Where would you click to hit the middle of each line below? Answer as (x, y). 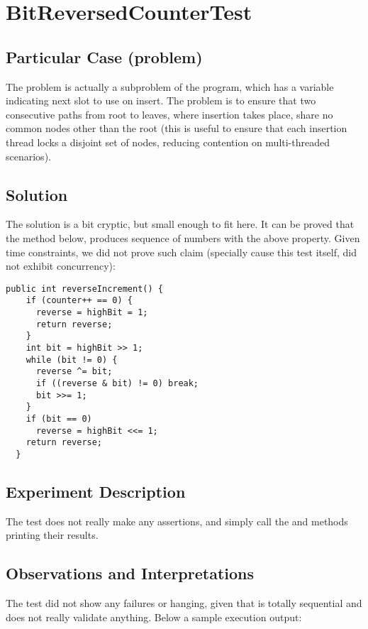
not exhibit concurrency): (61, 266)
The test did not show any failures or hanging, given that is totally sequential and (184, 603)
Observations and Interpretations (130, 573)
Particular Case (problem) (104, 56)
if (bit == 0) (59, 419)
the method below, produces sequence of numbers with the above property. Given (183, 237)
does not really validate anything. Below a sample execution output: (154, 617)
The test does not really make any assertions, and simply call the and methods (177, 521)
